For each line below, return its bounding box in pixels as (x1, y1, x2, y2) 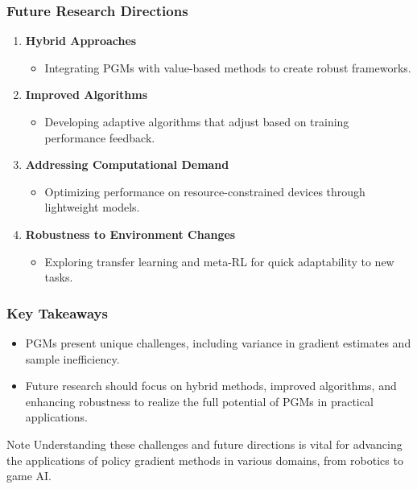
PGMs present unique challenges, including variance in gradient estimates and (25, 334, 411, 351)
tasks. (44, 269, 73, 286)
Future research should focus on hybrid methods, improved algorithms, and (25, 377, 397, 394)
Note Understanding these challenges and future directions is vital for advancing (6, 435, 403, 452)
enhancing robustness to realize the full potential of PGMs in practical (25, 392, 374, 409)
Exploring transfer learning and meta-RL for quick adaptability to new (44, 253, 394, 269)
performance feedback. (44, 129, 155, 146)
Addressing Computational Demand (25, 156, 229, 173)
